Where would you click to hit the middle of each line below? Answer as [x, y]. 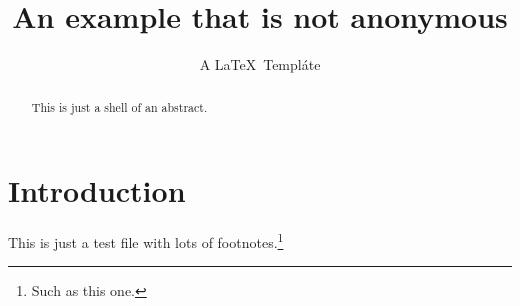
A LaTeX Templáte [260, 64]
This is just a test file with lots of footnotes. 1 [146, 240]
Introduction [97, 190]
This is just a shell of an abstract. [119, 106]
